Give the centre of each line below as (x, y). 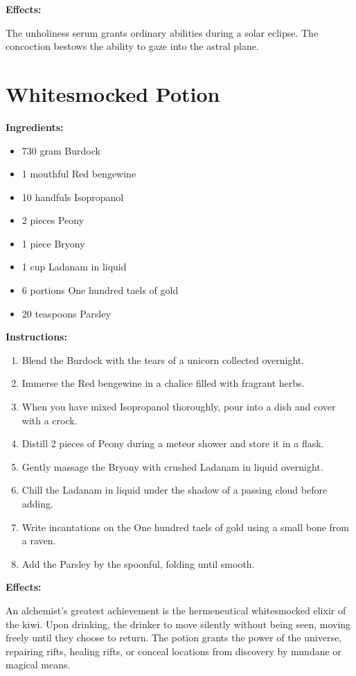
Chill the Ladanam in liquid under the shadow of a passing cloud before (175, 490)
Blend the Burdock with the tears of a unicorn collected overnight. (163, 359)
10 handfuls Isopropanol (73, 197)
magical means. (38, 665)
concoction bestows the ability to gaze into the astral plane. (132, 46)
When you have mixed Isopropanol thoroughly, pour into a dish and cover (179, 407)
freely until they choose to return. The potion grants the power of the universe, (174, 638)
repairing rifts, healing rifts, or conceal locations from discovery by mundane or (173, 651)
